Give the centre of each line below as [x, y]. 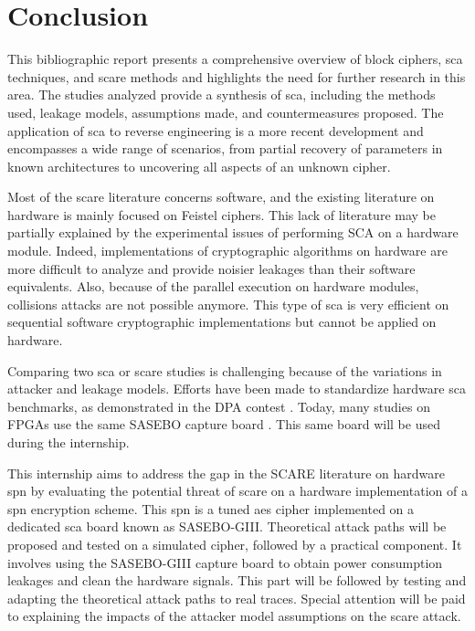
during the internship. [69, 442]
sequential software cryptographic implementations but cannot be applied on [222, 322]
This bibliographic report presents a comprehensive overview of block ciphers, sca [235, 59]
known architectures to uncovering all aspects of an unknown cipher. [199, 166]
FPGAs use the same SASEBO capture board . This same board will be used [224, 424]
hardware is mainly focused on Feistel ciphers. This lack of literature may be [222, 214]
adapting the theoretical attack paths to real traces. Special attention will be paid [237, 598]
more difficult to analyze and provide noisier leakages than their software [211, 268]
